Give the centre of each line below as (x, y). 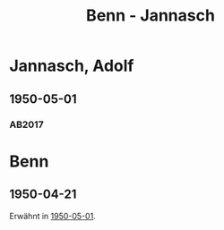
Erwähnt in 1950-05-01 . (52, 216)
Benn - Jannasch (151, 16)
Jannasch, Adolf (72, 66)
